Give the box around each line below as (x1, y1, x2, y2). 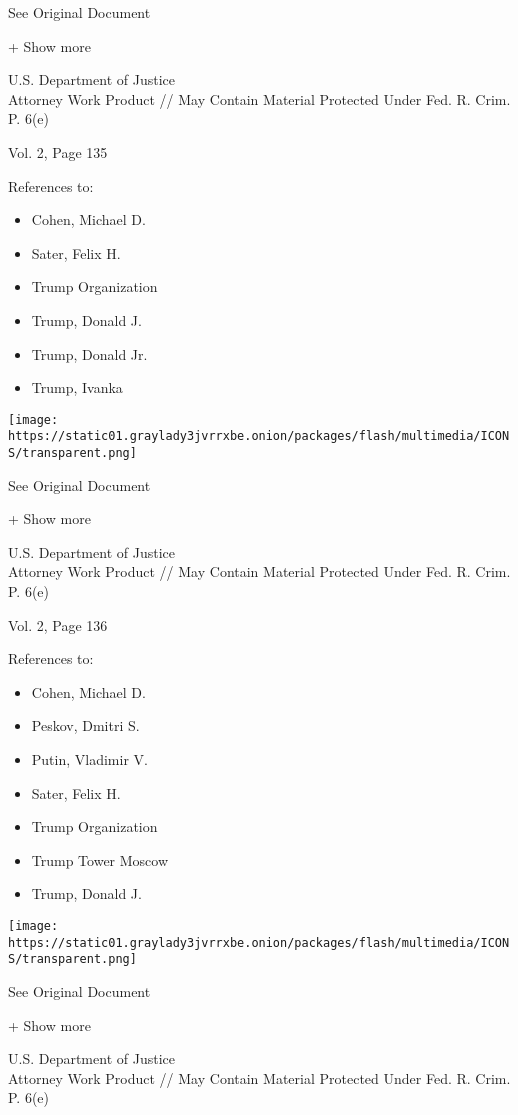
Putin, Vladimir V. (31, 749, 148, 770)
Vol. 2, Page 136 (8, 614, 108, 635)
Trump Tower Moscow (31, 849, 169, 870)
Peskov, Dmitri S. (31, 715, 140, 736)
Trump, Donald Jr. (31, 343, 148, 364)
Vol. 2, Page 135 (8, 141, 108, 162)
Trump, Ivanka (31, 377, 123, 398)
